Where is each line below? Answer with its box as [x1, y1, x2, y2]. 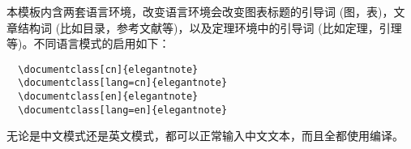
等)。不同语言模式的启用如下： [6, 35, 170, 52]
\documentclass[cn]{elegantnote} [18, 63, 199, 75]
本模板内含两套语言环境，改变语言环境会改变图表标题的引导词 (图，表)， [6, 3, 394, 19]
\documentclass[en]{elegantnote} [18, 91, 199, 103]
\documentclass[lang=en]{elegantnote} [18, 104, 228, 116]
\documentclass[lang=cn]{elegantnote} [18, 77, 228, 89]
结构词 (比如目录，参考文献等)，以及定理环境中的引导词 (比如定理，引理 [17, 19, 402, 36]
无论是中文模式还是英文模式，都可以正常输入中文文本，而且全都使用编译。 [6, 127, 404, 144]
